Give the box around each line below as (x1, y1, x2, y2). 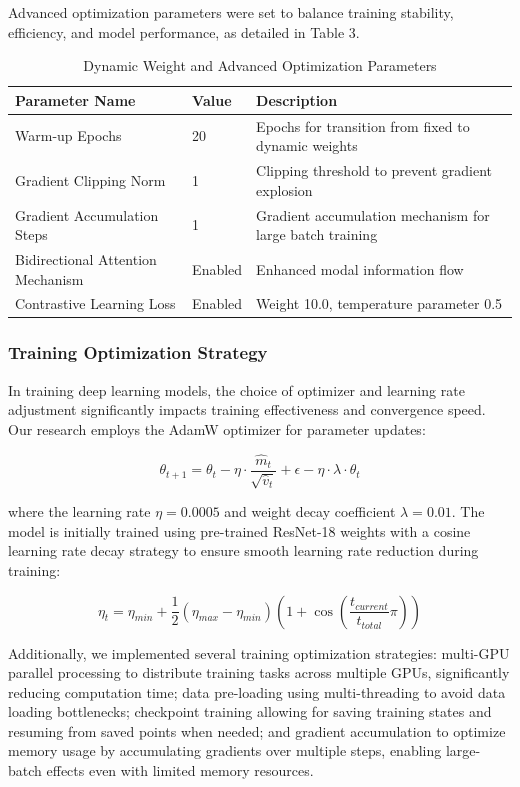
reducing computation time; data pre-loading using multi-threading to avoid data (8, 681, 506, 702)
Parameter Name (15, 89, 136, 110)
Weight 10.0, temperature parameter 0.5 (256, 293, 503, 314)
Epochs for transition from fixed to (256, 115, 470, 136)
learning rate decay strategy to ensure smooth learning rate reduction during (8, 540, 479, 561)
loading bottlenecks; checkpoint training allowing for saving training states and (8, 701, 492, 722)
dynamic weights (256, 135, 358, 156)
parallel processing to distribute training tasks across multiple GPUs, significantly (8, 662, 510, 683)
